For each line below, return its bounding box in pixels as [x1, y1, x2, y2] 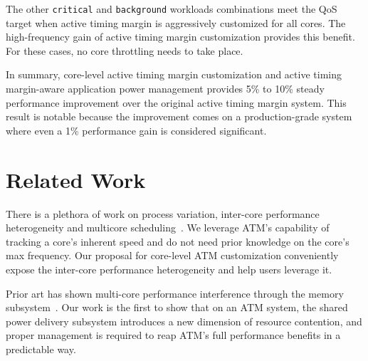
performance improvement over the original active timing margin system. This [6, 95, 347, 110]
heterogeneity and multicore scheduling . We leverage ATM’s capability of [6, 220, 330, 235]
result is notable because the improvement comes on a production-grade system [6, 109, 352, 124]
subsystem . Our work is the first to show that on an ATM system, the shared [6, 300, 348, 315]
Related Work [6, 164, 146, 194]
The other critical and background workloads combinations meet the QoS [6, 1, 337, 16]
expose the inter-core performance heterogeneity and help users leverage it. [6, 261, 332, 276]
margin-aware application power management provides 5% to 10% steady [6, 81, 325, 96]
